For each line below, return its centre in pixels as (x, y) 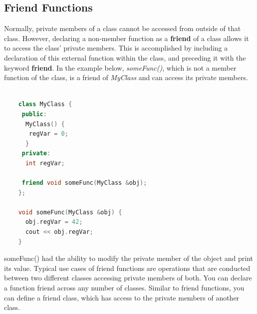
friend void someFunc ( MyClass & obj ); (84, 183)
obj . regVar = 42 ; (54, 222)
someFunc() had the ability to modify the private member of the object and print (128, 258)
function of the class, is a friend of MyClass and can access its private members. (126, 77)
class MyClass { (45, 104)
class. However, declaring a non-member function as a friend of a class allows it (127, 38)
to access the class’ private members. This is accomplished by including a (116, 48)
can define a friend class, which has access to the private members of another (122, 297)
